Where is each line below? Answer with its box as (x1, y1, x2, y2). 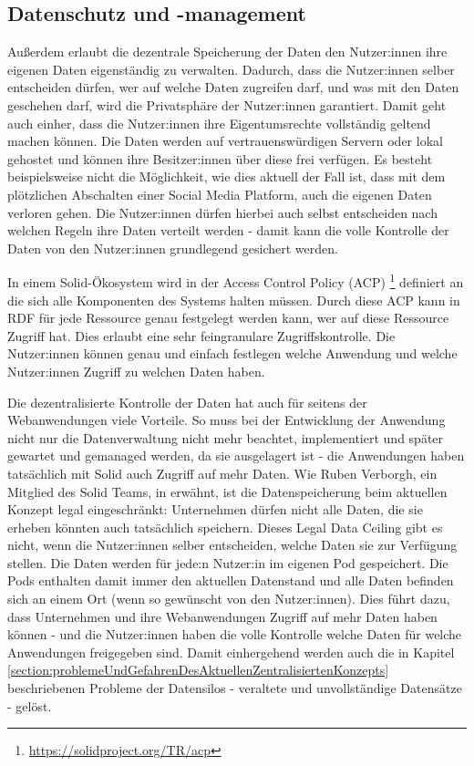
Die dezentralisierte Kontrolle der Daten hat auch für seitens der (7, 392, 367, 411)
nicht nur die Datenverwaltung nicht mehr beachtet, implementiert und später (7, 428, 444, 447)
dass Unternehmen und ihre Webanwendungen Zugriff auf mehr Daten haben (7, 606, 438, 626)
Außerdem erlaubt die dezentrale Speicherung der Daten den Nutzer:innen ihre (7, 42, 448, 61)
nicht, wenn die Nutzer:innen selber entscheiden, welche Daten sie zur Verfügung (7, 535, 458, 554)
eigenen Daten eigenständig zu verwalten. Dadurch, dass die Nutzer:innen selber (7, 59, 455, 78)
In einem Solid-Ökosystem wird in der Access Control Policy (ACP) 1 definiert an (7, 270, 464, 291)
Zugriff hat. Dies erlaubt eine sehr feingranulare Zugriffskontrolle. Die (7, 326, 396, 345)
